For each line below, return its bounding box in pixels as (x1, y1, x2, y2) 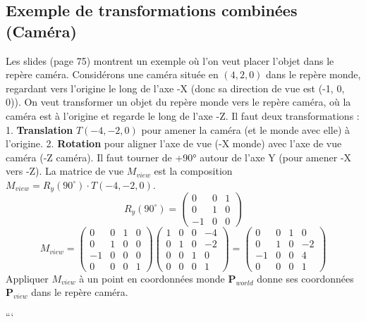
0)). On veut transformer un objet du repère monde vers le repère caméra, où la (6, 94, 351, 109)
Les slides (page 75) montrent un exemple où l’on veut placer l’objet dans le (6, 53, 334, 68)
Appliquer (6, 271, 49, 285)
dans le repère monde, (266, 67, 361, 82)
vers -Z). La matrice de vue (6, 163, 124, 178)
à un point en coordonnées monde (79, 271, 225, 285)
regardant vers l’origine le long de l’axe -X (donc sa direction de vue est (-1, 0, (6, 80, 345, 95)
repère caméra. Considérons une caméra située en (6, 67, 219, 82)
